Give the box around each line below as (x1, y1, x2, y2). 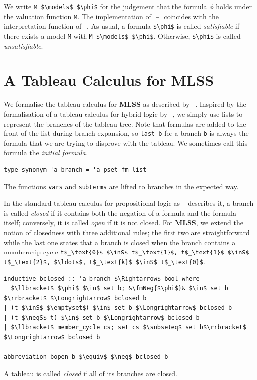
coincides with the (164, 11, 219, 21)
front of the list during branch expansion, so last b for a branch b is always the (4, 128, 249, 138)
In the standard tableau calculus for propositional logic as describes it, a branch (4, 198, 254, 208)
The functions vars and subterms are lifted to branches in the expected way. (4, 181, 239, 191)
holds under (216, 1, 252, 11)
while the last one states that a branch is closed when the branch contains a (4, 237, 236, 247)
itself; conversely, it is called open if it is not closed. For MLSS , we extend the (4, 217, 243, 228)
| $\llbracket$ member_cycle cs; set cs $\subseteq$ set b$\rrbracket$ (4, 324, 246, 331)
